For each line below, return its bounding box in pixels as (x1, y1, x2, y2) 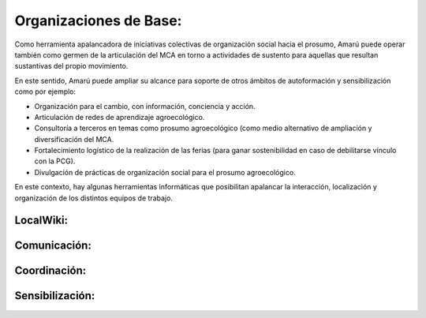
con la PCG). (34, 156, 76, 166)
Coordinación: (14, 264, 87, 278)
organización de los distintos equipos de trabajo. (14, 193, 174, 203)
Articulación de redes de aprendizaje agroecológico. (34, 112, 205, 122)
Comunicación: (14, 239, 92, 253)
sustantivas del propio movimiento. (14, 62, 129, 71)
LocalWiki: (14, 214, 69, 227)
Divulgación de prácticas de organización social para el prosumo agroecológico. (34, 167, 296, 177)
